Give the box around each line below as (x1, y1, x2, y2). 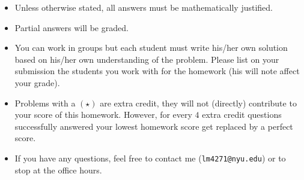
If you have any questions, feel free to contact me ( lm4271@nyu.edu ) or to (14, 151, 286, 164)
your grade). (14, 76, 60, 89)
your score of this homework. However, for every (14, 108, 192, 121)
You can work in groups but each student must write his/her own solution (14, 41, 288, 54)
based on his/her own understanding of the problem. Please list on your (14, 53, 279, 65)
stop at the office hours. (14, 163, 102, 176)
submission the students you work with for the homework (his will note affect (14, 65, 300, 77)
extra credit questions (202, 108, 282, 121)
